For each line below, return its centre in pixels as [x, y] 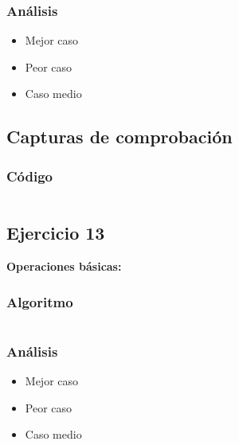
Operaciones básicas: [64, 266]
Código [30, 176]
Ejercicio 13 [56, 233]
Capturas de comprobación [119, 137]
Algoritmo [40, 301]
